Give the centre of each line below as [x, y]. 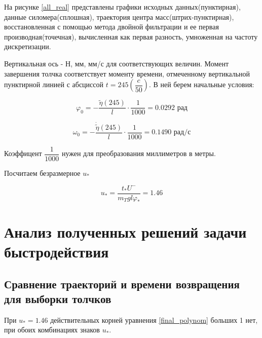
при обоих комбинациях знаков [52, 330]
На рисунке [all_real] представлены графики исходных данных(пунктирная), [122, 7]
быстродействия [57, 252]
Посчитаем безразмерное [42, 173]
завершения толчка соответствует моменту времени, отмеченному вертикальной [127, 73]
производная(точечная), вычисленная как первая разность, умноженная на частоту [131, 36]
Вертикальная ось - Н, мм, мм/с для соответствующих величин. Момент [117, 63]
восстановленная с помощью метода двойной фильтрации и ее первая [111, 27]
